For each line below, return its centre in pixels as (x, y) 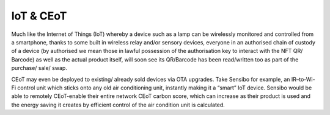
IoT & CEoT (39, 16)
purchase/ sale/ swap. (39, 68)
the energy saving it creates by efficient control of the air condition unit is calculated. (118, 105)
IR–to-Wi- (303, 79)
